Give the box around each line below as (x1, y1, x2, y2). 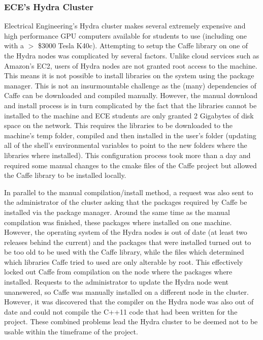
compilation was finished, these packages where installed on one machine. (4, 217, 232, 227)
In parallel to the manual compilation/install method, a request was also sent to (4, 187, 253, 197)
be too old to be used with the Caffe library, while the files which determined (4, 246, 244, 257)
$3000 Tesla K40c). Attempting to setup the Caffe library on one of (38, 40, 248, 51)
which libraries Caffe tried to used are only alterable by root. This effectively (4, 256, 243, 267)
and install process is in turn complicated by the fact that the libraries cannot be (4, 100, 257, 110)
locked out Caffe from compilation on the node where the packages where (4, 266, 233, 277)
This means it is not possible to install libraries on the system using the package (4, 70, 254, 81)
